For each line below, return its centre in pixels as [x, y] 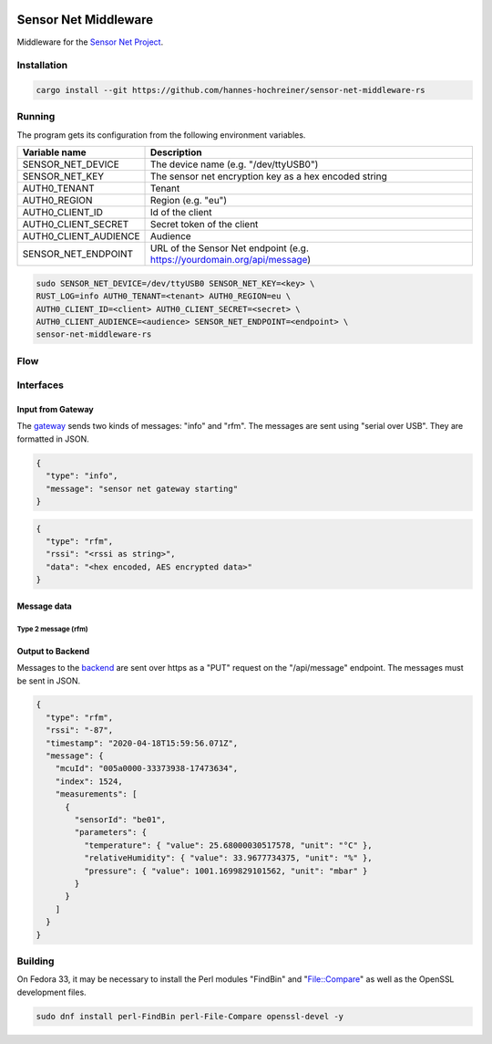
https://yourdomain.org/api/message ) [231, 260]
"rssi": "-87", [80, 731]
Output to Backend [53, 651]
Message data [44, 606]
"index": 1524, [89, 781]
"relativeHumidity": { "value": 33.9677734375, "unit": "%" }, [228, 858]
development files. [51, 992]
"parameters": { [111, 832]
